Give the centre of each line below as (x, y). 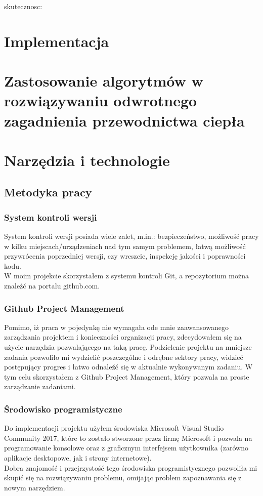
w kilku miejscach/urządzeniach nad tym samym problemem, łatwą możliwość (125, 246)
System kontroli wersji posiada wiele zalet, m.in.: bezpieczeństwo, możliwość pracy (131, 236)
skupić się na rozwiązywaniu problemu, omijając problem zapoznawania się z (123, 478)
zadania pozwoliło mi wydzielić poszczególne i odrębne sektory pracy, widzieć (124, 357)
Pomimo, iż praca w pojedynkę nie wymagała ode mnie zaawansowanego (117, 327)
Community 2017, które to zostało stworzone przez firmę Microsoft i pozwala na (128, 438)
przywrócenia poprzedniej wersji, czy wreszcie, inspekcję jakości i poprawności (125, 256)
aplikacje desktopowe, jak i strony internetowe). (78, 458)
